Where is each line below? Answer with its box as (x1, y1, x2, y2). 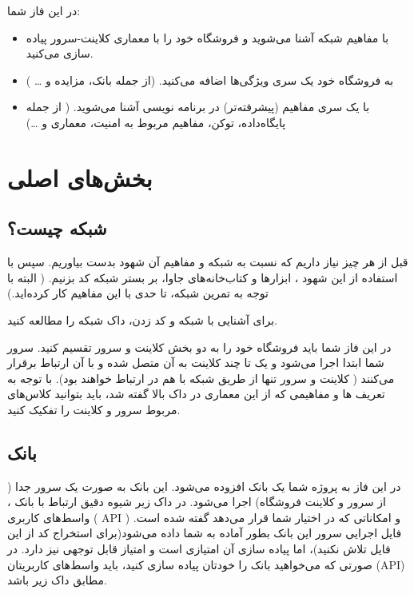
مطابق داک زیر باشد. (7, 572, 107, 588)
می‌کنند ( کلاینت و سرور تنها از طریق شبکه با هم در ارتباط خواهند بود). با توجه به (7, 369, 395, 386)
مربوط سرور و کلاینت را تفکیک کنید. (7, 401, 181, 417)
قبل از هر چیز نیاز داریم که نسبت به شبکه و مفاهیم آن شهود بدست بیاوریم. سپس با (7, 253, 408, 270)
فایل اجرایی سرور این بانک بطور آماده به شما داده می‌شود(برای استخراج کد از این (7, 524, 402, 541)
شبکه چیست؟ (7, 216, 107, 241)
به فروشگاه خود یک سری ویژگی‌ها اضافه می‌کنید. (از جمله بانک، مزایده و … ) (26, 71, 394, 88)
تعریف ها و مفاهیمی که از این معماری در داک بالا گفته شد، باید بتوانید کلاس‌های (7, 385, 385, 402)
